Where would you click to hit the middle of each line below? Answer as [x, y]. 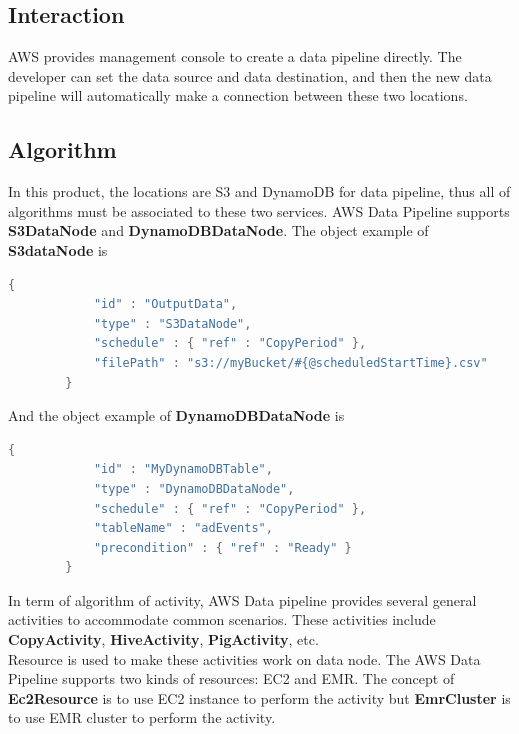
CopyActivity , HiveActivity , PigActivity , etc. [163, 639]
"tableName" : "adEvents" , [183, 528]
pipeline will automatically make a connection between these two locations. [238, 95]
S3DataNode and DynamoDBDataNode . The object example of [218, 230]
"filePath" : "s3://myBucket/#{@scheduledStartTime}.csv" [290, 362]
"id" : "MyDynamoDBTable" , [183, 469]
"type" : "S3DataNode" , [172, 323]
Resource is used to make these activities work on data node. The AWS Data [244, 658]
